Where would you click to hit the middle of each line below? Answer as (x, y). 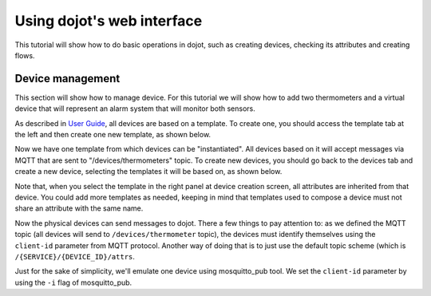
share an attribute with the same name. (79, 208)
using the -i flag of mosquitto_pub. (73, 282)
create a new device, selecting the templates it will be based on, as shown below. (148, 172)
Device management (67, 79)
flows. (25, 55)
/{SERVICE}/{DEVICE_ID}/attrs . (75, 256)
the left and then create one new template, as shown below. (113, 135)
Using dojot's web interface (109, 21)
